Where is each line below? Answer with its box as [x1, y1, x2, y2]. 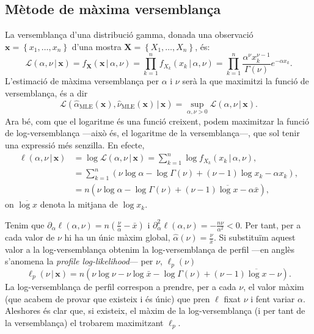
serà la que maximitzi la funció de [182, 74, 309, 87]
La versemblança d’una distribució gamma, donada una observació [5, 28, 254, 41]
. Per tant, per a [239, 218, 301, 231]
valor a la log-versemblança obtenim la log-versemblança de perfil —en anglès [5, 242, 295, 255]
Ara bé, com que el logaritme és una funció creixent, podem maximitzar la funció [5, 114, 309, 127]
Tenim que [5, 218, 45, 231]
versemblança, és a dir [5, 86, 88, 99]
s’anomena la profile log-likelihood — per [5, 255, 153, 267]
